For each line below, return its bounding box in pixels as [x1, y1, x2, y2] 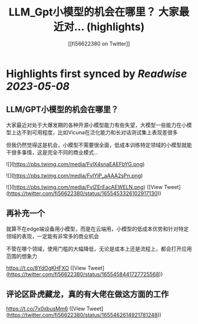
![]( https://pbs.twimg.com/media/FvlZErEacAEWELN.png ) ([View [6, 183, 163, 190]
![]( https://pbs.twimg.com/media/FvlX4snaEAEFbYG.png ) [6, 160, 145, 167]
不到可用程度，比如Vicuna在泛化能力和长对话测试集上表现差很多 [21, 128, 178, 136]
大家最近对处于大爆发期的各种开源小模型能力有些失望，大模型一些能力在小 [6, 121, 187, 128]
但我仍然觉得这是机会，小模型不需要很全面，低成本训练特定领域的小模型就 [6, 141, 187, 148]
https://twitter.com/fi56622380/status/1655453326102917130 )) [8, 190, 161, 197]
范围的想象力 [6, 252, 37, 260]
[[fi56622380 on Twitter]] [68, 40, 130, 47]
